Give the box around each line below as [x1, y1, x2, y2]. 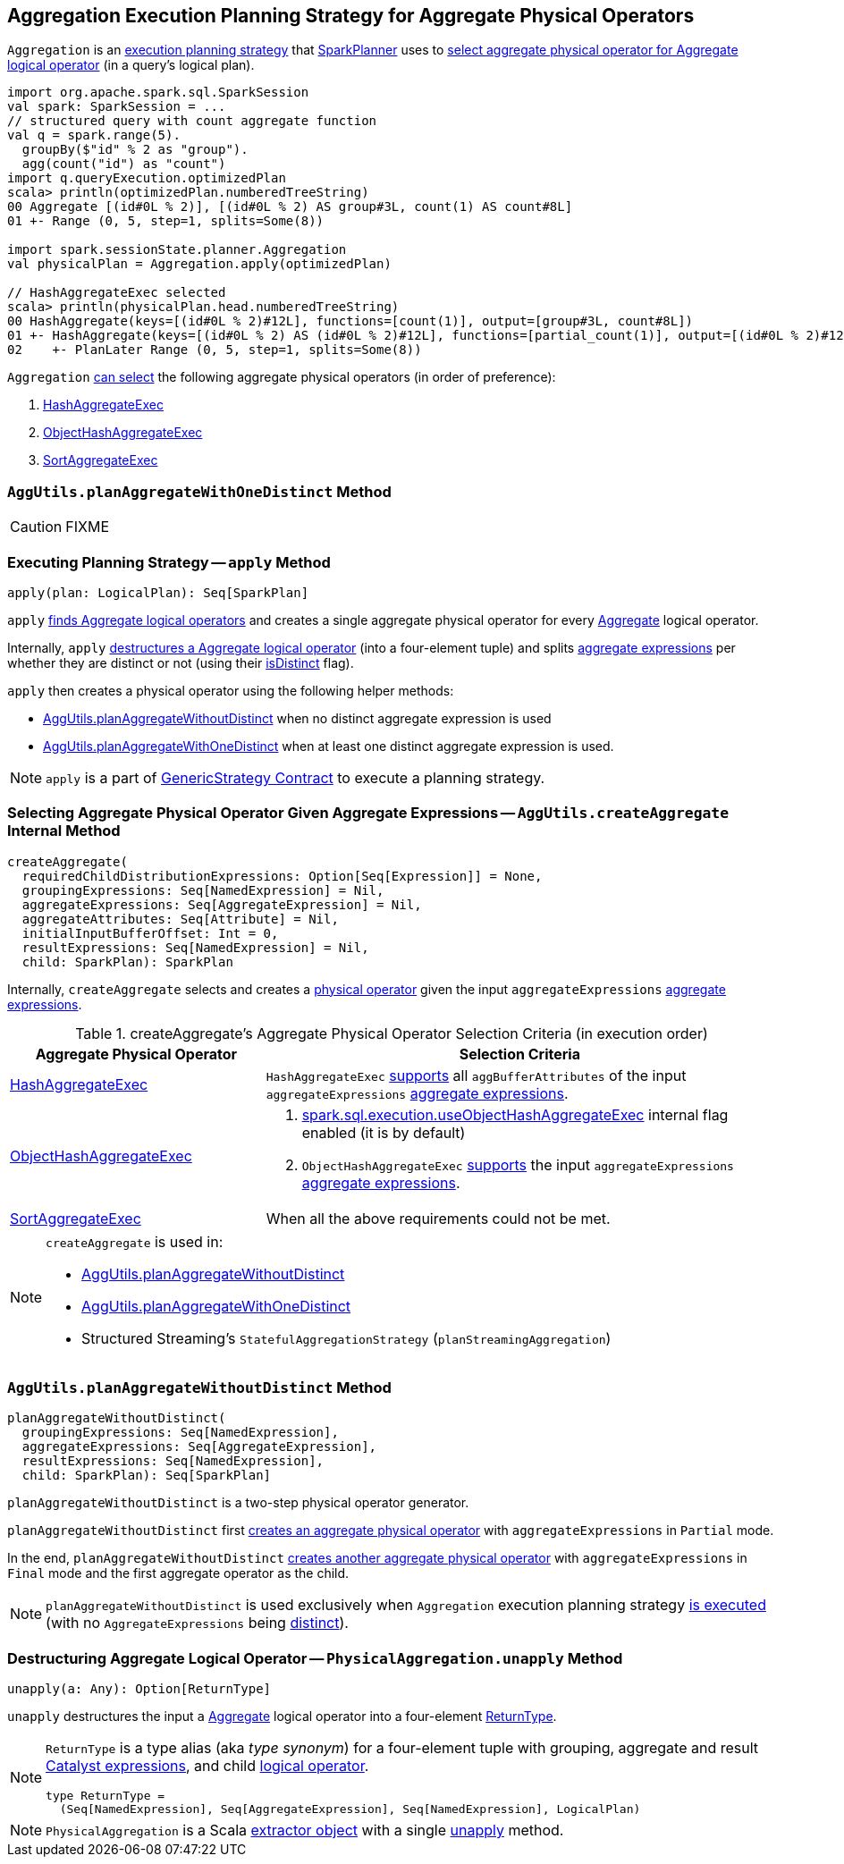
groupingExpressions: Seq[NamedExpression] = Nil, [21, 882, 384, 898]
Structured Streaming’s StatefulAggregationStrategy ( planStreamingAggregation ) [81, 1328, 612, 1347]
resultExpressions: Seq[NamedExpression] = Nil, [21, 940, 369, 955]
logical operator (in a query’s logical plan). [7, 57, 255, 73]
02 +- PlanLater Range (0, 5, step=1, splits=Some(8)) [7, 342, 422, 358]
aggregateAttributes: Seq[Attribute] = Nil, [21, 911, 339, 926]
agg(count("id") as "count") [21, 156, 226, 172]
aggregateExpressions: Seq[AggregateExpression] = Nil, [21, 897, 422, 912]
